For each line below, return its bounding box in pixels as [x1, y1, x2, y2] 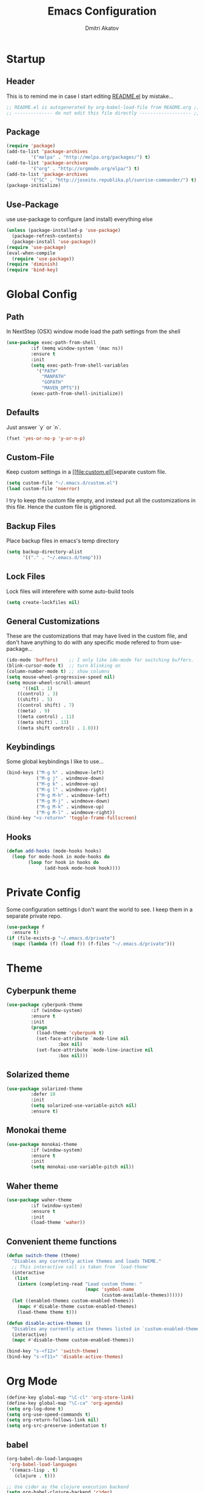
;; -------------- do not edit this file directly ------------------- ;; [6, 110, 200, 116]
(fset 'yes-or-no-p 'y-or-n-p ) [6, 435, 86, 441]
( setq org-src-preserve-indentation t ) [6, 1423, 107, 1429]
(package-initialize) [6, 183, 61, 189]
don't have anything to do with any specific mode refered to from [6, 639, 169, 646]
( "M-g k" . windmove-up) [36, 781, 99, 787]
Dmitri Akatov [84, 24, 120, 32]
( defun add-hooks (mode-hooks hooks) [6, 848, 102, 854]
